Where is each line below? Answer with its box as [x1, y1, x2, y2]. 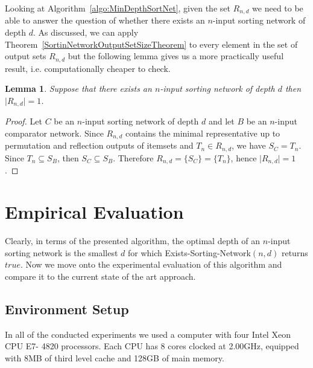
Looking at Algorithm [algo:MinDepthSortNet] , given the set [5, 2, 230, 14]
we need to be [252, 2, 303, 14]
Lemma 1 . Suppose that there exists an [5, 82, 152, 95]
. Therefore [113, 151, 154, 164]
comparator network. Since [5, 126, 104, 139]
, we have [232, 139, 266, 152]
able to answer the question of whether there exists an [5, 14, 205, 27]
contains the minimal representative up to [125, 126, 280, 139]
